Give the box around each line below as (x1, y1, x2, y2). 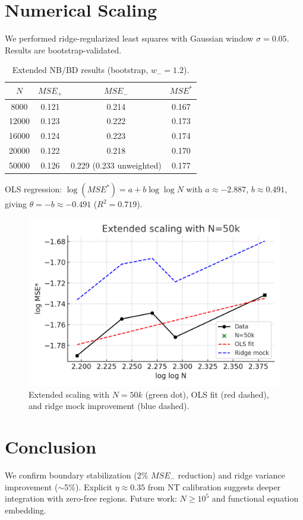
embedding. (5, 503, 47, 516)
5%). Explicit (64, 480, 113, 493)
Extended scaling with (29, 388, 110, 400)
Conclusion (5, 435, 97, 459)
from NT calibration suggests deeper (147, 480, 280, 493)
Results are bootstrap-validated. (5, 43, 122, 56)
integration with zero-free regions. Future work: (5, 492, 177, 505)
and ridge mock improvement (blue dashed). (29, 399, 190, 412)
